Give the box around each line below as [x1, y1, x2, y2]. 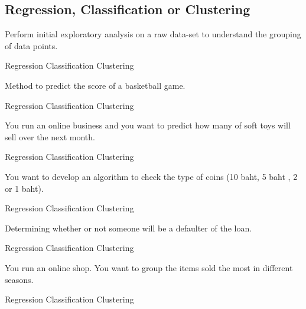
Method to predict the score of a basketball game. [5, 79, 185, 91]
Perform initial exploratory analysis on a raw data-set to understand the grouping [5, 28, 301, 40]
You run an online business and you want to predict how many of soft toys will [5, 119, 291, 131]
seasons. [5, 273, 34, 285]
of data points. [5, 39, 58, 51]
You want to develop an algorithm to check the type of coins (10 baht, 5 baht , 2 [5, 170, 298, 182]
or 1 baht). [5, 182, 44, 194]
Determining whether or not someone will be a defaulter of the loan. [5, 221, 252, 234]
